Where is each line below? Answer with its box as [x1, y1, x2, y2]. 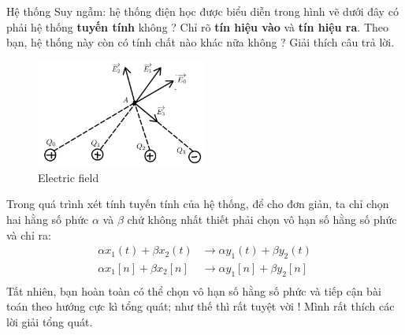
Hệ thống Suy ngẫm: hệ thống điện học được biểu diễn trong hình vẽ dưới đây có [6, 3, 399, 19]
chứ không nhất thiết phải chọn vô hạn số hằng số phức [127, 211, 397, 227]
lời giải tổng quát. [6, 314, 93, 330]
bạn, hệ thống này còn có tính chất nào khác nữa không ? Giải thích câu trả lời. [6, 34, 395, 50]
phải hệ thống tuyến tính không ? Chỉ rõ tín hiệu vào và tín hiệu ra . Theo [6, 18, 388, 35]
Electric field [38, 169, 99, 185]
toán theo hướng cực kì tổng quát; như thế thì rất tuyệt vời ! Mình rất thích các [6, 298, 395, 315]
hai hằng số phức [6, 211, 89, 227]
